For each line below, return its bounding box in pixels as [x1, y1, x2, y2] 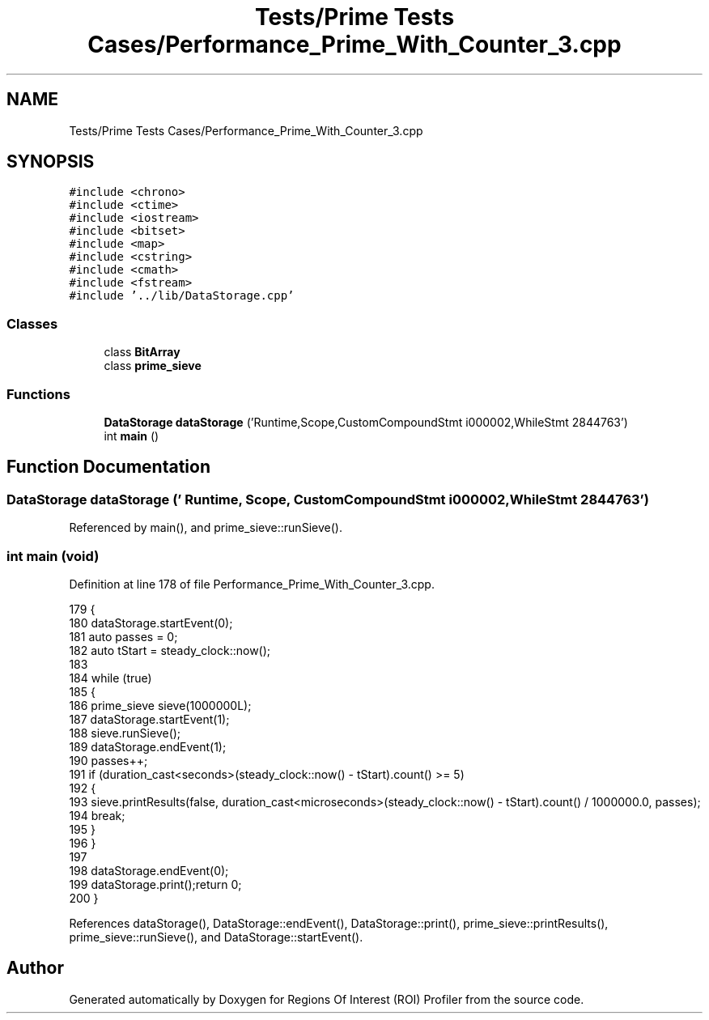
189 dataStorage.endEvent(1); [69, 739, 227, 754]
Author [6, 958, 64, 979]
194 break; [69, 808, 125, 822]
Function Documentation [6, 457, 210, 478]
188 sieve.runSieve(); [69, 725, 181, 740]
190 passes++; [69, 753, 148, 767]
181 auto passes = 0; [69, 629, 178, 644]
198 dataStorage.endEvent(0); [69, 863, 229, 878]
